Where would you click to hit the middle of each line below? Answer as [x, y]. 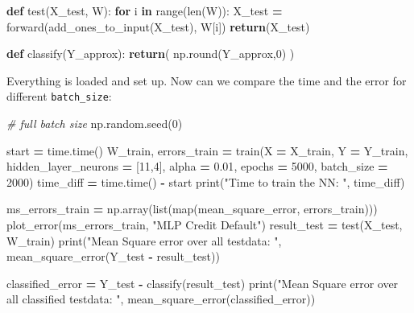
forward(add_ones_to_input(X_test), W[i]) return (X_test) [158, 26]
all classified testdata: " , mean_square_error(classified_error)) [161, 299]
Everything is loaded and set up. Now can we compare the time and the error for [207, 80]
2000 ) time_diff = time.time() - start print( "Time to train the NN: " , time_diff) [206, 181]
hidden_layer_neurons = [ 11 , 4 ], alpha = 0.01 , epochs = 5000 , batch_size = [197, 166]
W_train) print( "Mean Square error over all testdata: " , [144, 240]
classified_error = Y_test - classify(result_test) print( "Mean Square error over [203, 283]
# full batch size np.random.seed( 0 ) [95, 124]
